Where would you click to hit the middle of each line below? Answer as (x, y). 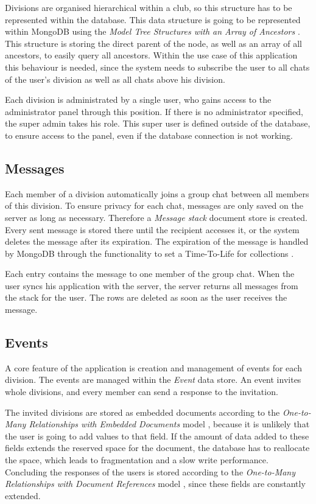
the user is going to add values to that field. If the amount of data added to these (157, 436)
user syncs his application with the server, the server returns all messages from (152, 285)
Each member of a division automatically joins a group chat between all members (157, 193)
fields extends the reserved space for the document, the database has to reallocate (157, 448)
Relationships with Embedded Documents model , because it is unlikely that (169, 424)
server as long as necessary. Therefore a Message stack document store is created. (156, 217)
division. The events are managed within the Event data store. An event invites (153, 380)
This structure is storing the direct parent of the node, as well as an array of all (153, 43)
